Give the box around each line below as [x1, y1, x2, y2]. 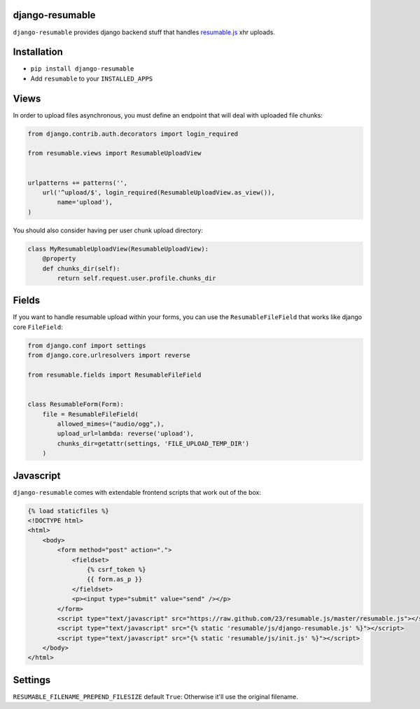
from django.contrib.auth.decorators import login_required [27, 129, 239, 138]
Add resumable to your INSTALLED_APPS [30, 74, 153, 83]
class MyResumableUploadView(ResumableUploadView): [27, 245, 209, 253]
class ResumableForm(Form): [27, 400, 124, 409]
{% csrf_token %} [86, 566, 146, 573]
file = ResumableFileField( [42, 410, 139, 418]
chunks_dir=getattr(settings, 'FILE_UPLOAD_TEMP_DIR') [57, 440, 250, 447]
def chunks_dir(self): [42, 265, 120, 272]
